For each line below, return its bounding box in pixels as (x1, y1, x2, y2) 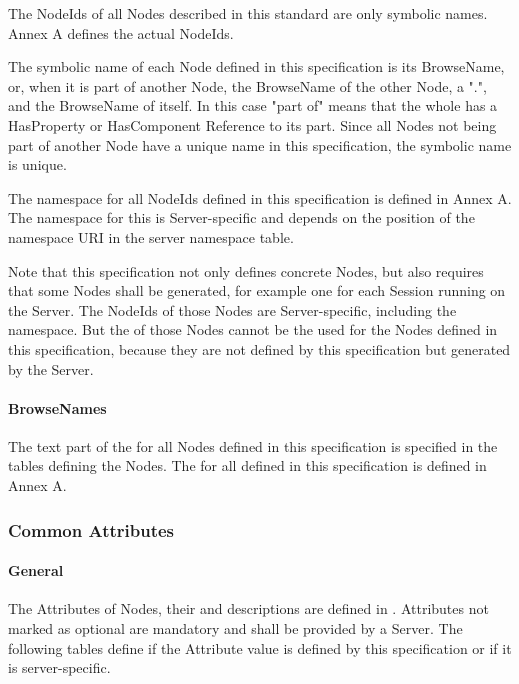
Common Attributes (8, 517, 175, 542)
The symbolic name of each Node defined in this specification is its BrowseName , (8, 56, 505, 77)
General (8, 560, 64, 581)
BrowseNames (8, 397, 107, 418)
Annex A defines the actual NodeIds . (8, 22, 234, 43)
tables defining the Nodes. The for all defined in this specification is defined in (8, 455, 487, 476)
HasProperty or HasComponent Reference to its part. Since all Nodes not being (8, 114, 497, 135)
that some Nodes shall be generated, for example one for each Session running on (8, 280, 506, 301)
